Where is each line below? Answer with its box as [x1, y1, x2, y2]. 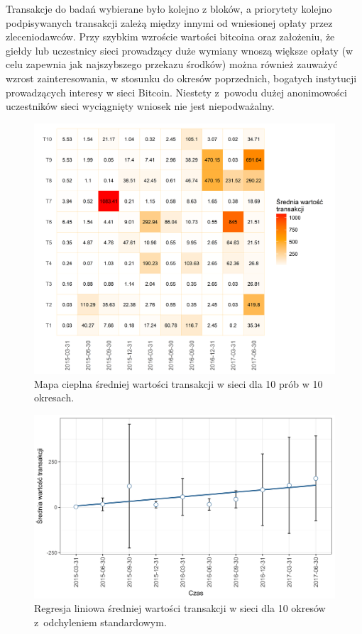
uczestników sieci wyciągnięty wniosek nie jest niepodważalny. [6, 99, 275, 113]
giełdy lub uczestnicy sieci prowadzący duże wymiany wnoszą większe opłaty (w [6, 43, 353, 57]
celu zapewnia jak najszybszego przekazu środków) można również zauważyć [6, 57, 338, 72]
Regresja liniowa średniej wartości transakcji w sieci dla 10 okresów [34, 601, 326, 616]
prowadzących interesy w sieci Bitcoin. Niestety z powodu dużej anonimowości [6, 84, 347, 99]
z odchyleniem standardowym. [34, 614, 167, 629]
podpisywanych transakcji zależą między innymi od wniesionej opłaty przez [6, 15, 333, 30]
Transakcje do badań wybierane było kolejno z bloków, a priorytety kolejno [6, 1, 332, 16]
